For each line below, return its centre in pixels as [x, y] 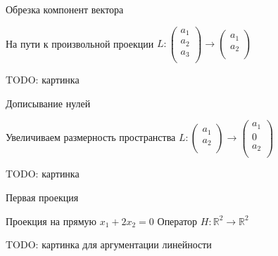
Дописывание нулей [48, 103]
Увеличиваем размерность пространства [91, 137]
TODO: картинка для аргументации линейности [109, 244]
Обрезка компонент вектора [65, 9]
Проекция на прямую [51, 221]
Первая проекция [42, 197]
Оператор [177, 221]
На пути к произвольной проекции [80, 43]
